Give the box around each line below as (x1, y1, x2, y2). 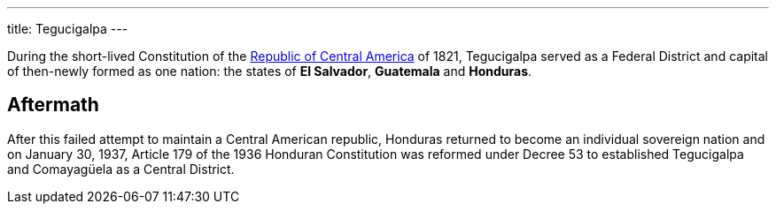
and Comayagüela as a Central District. (7, 161, 235, 177)
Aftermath (7, 94, 99, 117)
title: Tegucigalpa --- (7, 21, 128, 36)
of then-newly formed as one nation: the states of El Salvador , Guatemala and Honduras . (7, 64, 532, 79)
